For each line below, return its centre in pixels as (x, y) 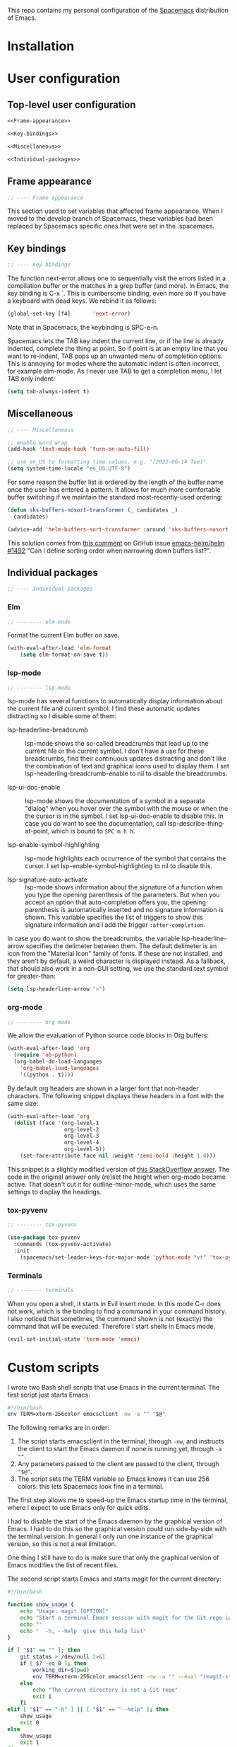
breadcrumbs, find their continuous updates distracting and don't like (126, 759)
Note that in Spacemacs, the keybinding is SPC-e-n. (83, 327)
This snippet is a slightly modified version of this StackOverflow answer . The (119, 1169)
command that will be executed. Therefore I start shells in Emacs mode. (111, 1326)
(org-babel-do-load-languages (58, 1062)
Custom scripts (53, 1367)
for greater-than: (31, 976)
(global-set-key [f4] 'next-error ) (69, 314)
